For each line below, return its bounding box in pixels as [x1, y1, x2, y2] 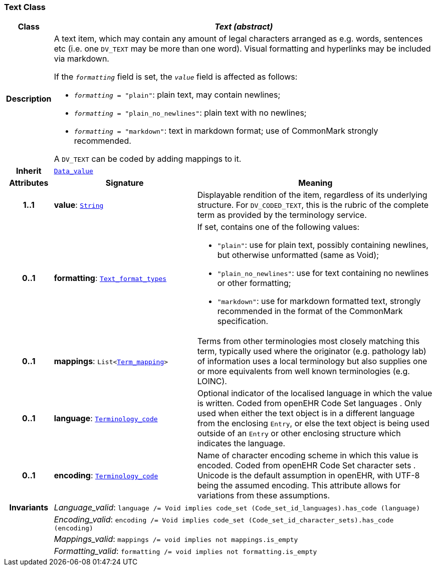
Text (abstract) [214, 22, 273, 32]
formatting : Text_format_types [54, 273, 167, 283]
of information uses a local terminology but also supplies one [197, 356, 427, 367]
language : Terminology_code [54, 413, 158, 424]
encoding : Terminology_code [54, 470, 158, 481]
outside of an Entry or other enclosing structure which [197, 428, 401, 439]
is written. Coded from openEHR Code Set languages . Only [197, 398, 422, 409]
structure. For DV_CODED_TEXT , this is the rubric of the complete [197, 200, 429, 210]
